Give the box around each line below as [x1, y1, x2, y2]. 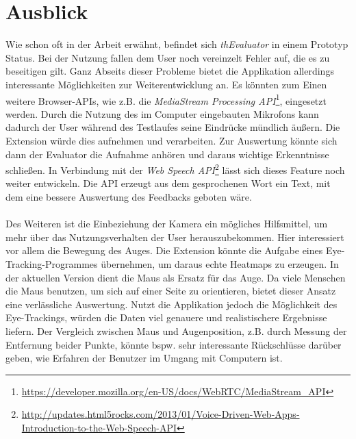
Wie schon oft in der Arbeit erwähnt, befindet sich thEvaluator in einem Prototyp [5, 37, 348, 51]
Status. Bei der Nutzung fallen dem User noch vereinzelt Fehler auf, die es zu [5, 50, 330, 64]
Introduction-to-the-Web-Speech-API [21, 420, 177, 434]
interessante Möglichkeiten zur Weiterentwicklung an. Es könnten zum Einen [5, 77, 327, 91]
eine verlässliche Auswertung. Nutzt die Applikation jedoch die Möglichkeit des [5, 297, 338, 311]
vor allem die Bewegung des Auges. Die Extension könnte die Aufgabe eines [5, 243, 323, 258]
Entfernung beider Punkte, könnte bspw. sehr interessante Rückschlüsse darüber [5, 337, 342, 351]
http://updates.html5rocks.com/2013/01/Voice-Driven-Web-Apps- [21, 407, 300, 421]
